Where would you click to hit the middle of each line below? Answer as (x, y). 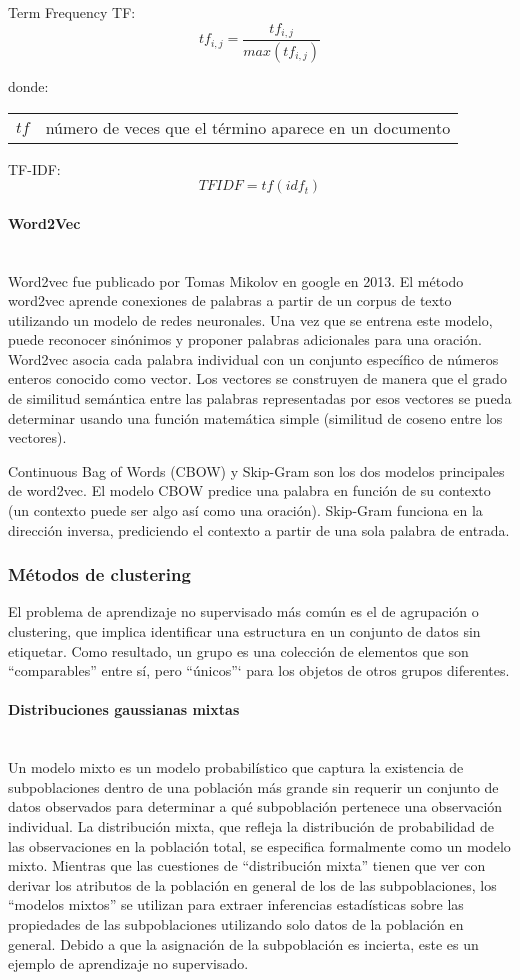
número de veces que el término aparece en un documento (248, 127)
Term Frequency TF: (72, 12)
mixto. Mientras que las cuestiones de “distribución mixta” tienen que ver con (247, 865)
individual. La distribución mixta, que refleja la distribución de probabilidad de (251, 825)
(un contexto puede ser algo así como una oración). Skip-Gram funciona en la (245, 510)
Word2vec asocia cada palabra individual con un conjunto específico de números (253, 358)
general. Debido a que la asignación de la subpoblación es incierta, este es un (243, 943)
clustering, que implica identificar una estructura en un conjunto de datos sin (244, 631)
